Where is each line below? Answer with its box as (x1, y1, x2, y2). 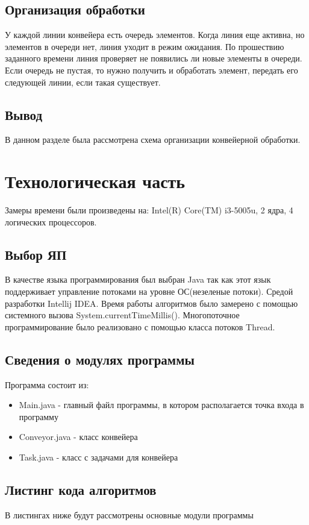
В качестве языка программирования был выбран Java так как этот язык (5, 273, 271, 286)
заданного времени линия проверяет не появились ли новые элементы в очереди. (5, 52, 302, 64)
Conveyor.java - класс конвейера (19, 430, 138, 443)
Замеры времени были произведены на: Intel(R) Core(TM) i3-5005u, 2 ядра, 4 (5, 204, 293, 216)
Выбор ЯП (5, 245, 67, 263)
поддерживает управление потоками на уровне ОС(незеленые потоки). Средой (5, 285, 293, 298)
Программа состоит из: (5, 378, 89, 391)
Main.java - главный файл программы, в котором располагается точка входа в (19, 398, 304, 411)
